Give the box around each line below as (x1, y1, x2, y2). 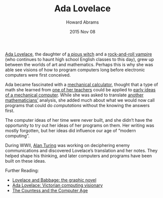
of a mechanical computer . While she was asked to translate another (5, 92, 144, 98)
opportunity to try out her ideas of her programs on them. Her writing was (5, 122, 155, 128)
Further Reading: (5, 168, 39, 173)
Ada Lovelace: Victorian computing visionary (12, 182, 103, 188)
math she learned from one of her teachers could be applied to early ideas (5, 86, 156, 92)
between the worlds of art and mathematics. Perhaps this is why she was (5, 61, 153, 67)
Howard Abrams (66, 19, 99, 25)
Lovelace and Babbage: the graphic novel (12, 177, 97, 183)
